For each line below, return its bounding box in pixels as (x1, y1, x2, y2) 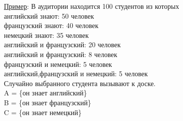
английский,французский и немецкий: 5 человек (4, 68, 148, 79)
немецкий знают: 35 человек (4, 30, 89, 40)
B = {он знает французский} (4, 97, 91, 107)
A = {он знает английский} (4, 88, 87, 98)
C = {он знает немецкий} (4, 107, 82, 117)
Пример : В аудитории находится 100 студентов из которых (4, 1, 179, 11)
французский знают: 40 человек (4, 20, 99, 30)
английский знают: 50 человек (4, 10, 94, 21)
